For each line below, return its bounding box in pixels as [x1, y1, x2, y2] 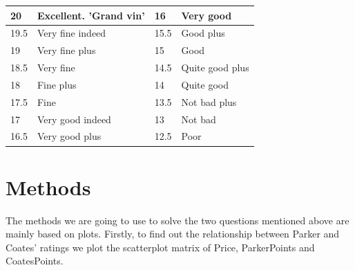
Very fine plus [37, 43, 96, 57]
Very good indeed [37, 111, 111, 126]
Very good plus [37, 129, 102, 143]
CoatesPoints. [6, 253, 64, 268]
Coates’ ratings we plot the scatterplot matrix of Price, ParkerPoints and [6, 240, 315, 254]
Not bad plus [181, 94, 237, 109]
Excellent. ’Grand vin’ [37, 8, 145, 22]
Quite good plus [181, 60, 249, 75]
